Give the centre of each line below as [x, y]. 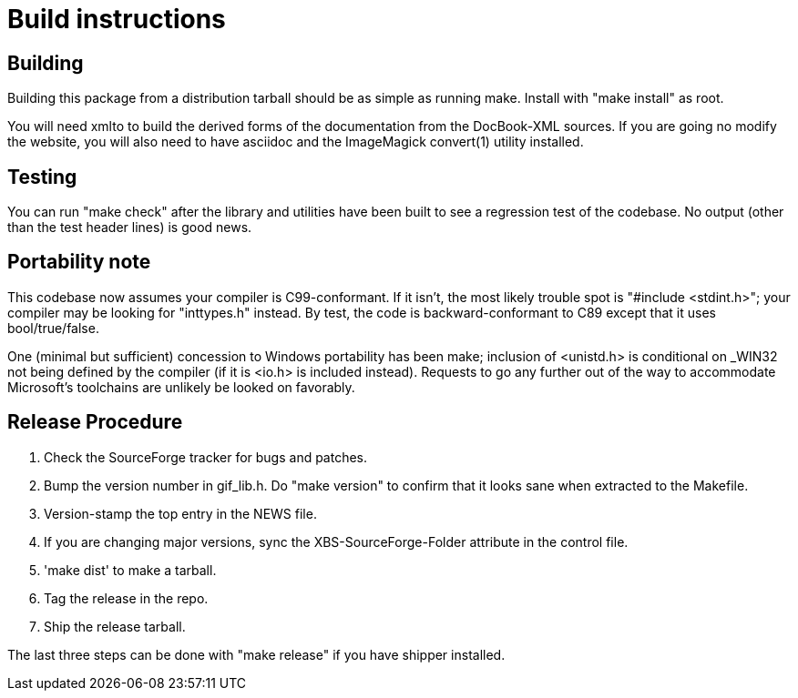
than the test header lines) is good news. [130, 228]
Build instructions [117, 19]
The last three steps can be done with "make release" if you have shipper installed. [256, 654]
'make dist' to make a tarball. [130, 570]
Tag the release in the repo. [126, 598]
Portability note [79, 262]
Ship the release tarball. [115, 626]
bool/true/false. [53, 328]
